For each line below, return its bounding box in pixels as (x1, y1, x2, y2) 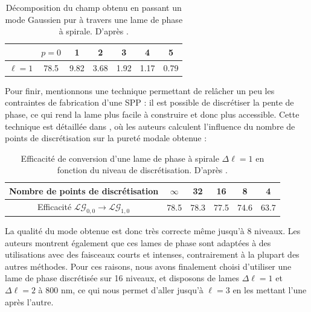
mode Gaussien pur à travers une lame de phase (5, 13, 183, 25)
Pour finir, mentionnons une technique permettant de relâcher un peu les (5, 84, 275, 97)
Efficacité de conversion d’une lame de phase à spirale (21, 151, 219, 164)
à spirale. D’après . (59, 25, 129, 37)
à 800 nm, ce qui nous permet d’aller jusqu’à (38, 283, 204, 296)
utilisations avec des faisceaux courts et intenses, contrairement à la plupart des (5, 248, 300, 261)
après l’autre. (5, 295, 54, 308)
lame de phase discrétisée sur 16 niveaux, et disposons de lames (5, 272, 239, 284)
